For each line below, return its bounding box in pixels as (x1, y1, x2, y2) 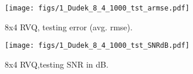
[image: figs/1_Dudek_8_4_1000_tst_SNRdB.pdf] (5, 41, 189, 50)
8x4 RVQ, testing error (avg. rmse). (5, 20, 133, 33)
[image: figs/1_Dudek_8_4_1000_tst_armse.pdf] (5, 4, 189, 12)
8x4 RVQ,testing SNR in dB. (5, 58, 109, 70)
